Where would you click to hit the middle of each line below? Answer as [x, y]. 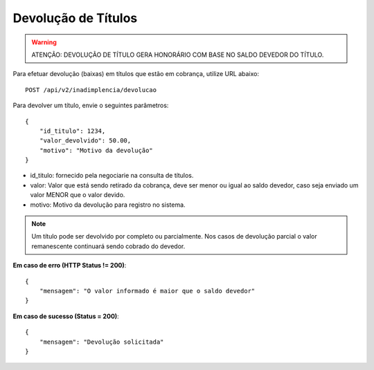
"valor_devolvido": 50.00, [85, 141]
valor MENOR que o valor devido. [78, 195]
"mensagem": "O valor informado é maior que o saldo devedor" [147, 291]
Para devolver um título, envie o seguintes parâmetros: [91, 105]
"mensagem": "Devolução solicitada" [101, 342]
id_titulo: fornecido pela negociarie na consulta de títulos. [112, 176]
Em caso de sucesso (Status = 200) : [66, 316]
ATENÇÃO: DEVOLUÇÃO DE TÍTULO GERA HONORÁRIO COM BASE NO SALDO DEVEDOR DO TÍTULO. [178, 55]
